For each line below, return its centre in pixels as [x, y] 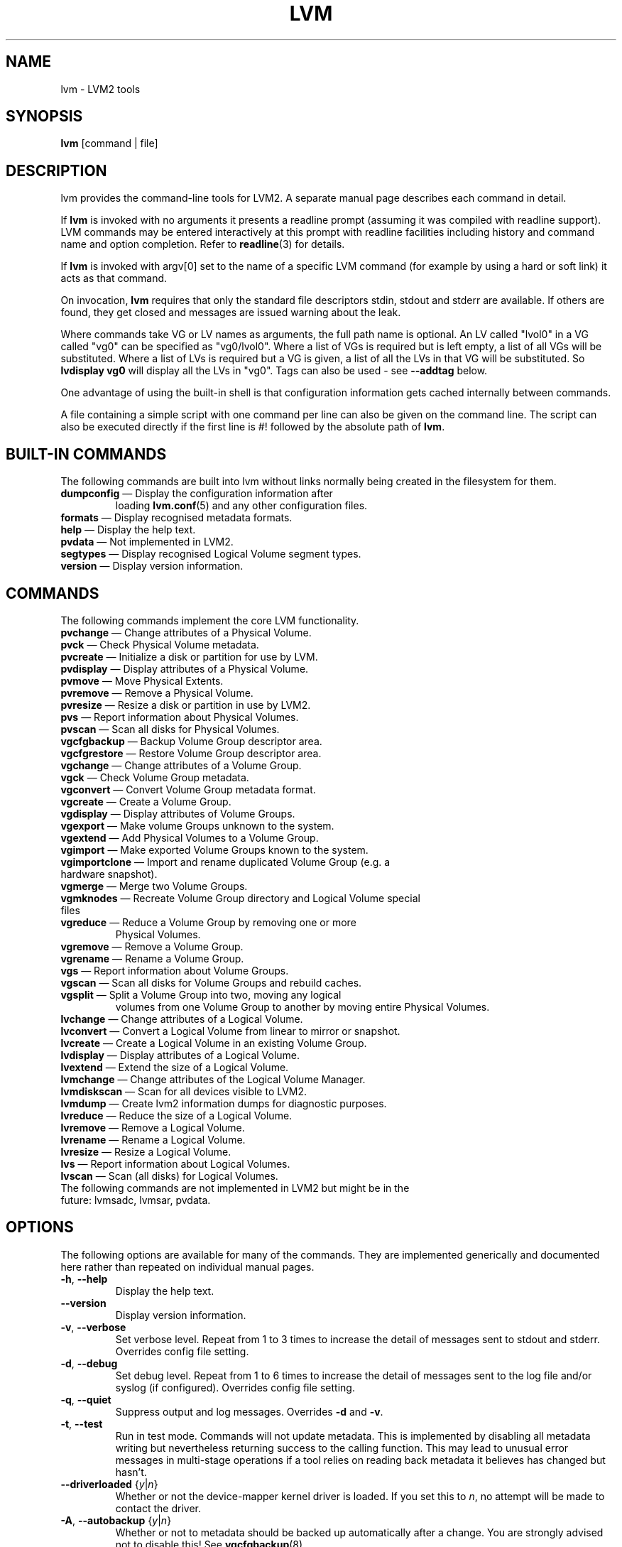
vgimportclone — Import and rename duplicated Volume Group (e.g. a [225, 862]
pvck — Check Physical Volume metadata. [160, 644]
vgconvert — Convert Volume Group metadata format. [188, 789]
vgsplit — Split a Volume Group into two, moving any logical [201, 994]
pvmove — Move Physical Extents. [142, 680]
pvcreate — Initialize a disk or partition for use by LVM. [189, 656]
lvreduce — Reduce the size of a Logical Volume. [176, 1115]
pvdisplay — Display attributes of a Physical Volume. [185, 668]
